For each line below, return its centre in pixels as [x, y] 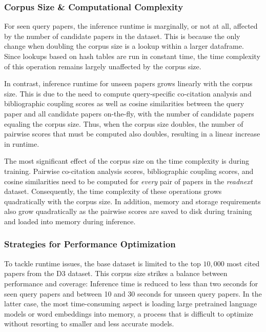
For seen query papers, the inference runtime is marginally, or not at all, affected [131, 26]
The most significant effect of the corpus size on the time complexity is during [127, 161]
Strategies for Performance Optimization [90, 244]
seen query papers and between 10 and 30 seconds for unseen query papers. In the [133, 293]
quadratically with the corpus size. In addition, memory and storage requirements [132, 201]
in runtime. [22, 143]
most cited [243, 263]
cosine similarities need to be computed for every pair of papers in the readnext [128, 181]
